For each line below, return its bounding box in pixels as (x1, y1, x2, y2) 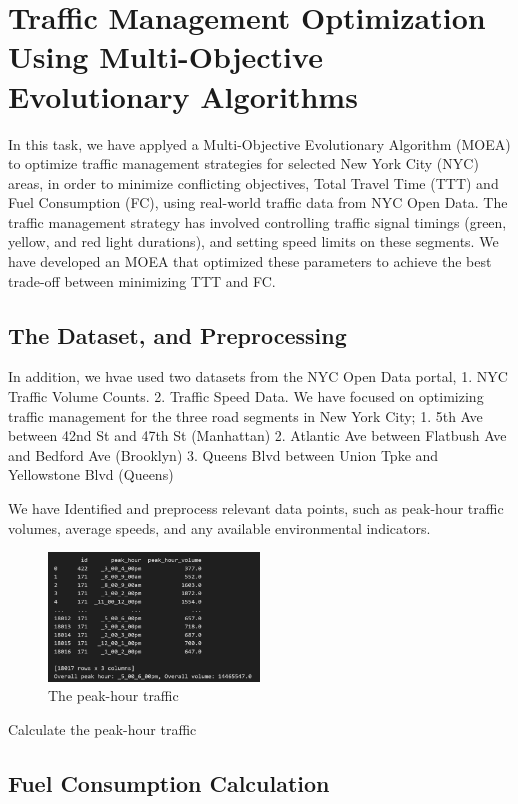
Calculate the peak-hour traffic (8, 718, 197, 739)
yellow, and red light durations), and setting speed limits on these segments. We (8, 231, 499, 252)
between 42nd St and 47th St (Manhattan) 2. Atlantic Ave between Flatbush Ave (8, 425, 507, 446)
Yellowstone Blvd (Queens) (8, 464, 174, 485)
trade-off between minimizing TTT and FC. (8, 270, 276, 291)
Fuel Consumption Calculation (8, 767, 330, 798)
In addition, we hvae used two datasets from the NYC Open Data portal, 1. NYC (8, 366, 508, 387)
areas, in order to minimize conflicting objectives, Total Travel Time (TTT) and (8, 172, 499, 193)
